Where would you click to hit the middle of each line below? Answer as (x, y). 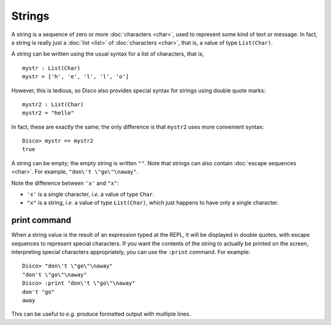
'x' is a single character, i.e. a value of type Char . (90, 194)
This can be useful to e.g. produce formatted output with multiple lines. (101, 314)
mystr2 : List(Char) (53, 104)
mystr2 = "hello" (48, 113)
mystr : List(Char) (51, 68)
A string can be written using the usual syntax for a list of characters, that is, (108, 54)
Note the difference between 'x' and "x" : (65, 183)
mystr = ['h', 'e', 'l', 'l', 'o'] (76, 77)
